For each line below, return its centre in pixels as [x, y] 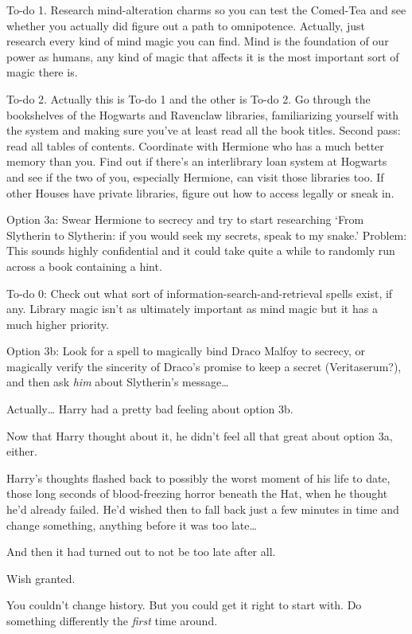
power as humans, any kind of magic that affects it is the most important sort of [203, 56]
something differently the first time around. [112, 620]
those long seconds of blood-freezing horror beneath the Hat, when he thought [197, 493]
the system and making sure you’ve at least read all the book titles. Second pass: [204, 130]
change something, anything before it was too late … [132, 524]
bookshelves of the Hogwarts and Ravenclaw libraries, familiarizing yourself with [203, 114]
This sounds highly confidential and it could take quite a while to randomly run [201, 250]
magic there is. [42, 72]
